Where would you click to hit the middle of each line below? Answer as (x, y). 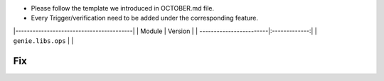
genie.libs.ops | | (43, 41)
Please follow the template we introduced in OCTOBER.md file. (123, 8)
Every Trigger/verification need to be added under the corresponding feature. (145, 18)
